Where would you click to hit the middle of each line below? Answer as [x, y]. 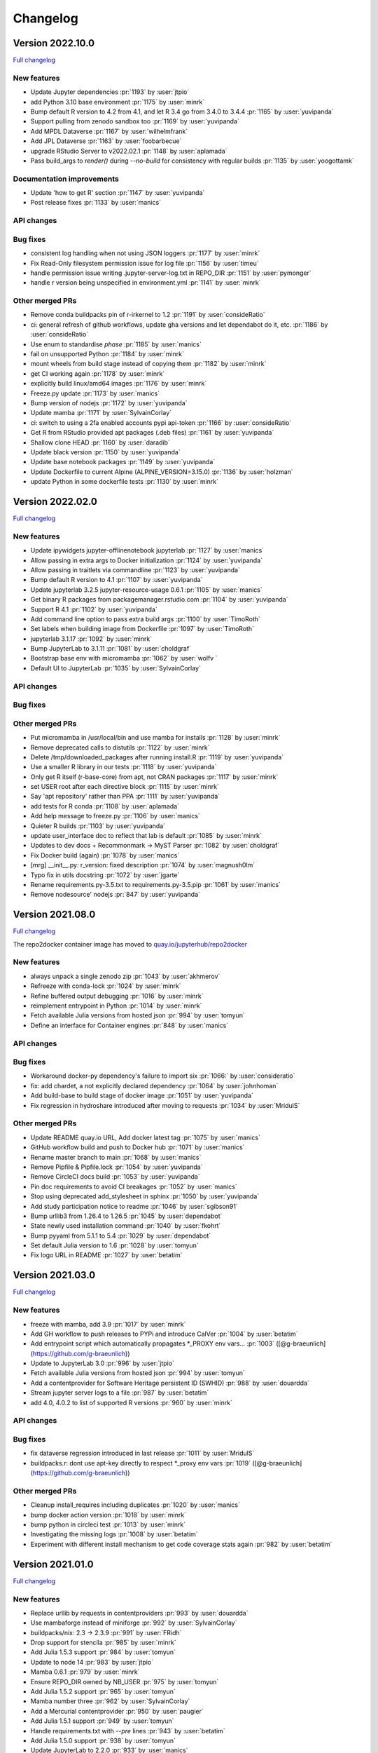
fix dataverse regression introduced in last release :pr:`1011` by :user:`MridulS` [142, 1453]
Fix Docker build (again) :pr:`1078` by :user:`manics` [105, 855]
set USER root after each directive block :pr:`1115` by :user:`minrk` [125, 787]
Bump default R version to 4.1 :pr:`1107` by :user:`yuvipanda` [117, 580]
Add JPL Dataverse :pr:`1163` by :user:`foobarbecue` [106, 141]
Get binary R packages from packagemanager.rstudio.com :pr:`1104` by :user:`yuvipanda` [159, 600]
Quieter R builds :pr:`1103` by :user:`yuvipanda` [98, 826]
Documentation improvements [66, 179]
